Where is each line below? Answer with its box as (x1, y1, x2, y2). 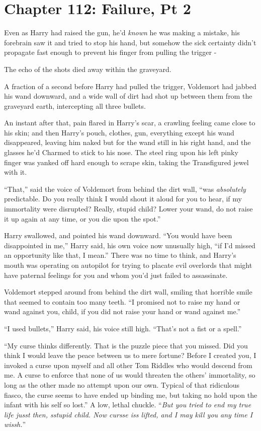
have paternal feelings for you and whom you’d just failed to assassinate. (4, 269, 228, 280)
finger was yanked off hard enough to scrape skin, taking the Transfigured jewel (4, 157, 249, 167)
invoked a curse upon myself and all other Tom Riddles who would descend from (4, 360, 252, 370)
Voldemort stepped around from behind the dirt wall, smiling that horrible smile (4, 286, 252, 297)
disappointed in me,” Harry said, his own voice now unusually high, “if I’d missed (4, 240, 255, 250)
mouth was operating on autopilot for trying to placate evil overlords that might (4, 260, 252, 270)
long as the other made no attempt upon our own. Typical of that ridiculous (4, 379, 240, 390)
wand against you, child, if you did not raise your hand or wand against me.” (4, 306, 241, 317)
